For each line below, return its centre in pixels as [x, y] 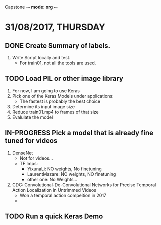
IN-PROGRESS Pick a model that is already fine [79, 133]
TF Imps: [29, 163]
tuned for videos [31, 141]
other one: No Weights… [52, 179]
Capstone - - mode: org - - [32, 7]
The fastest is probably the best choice [60, 101]
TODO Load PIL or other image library [64, 79]
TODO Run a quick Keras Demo [54, 216]
